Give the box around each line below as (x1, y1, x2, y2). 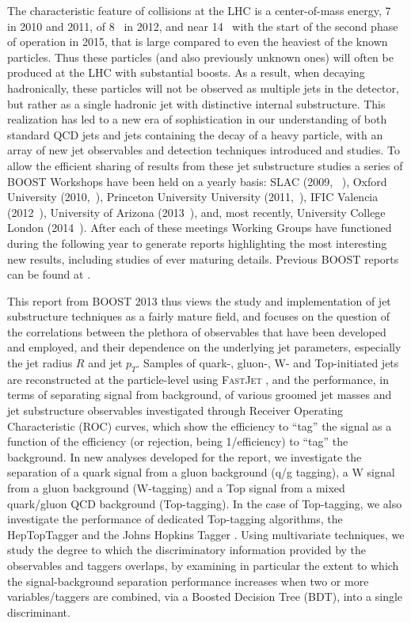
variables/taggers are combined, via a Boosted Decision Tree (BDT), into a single (7, 588, 403, 605)
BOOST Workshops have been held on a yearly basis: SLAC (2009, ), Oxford (7, 173, 387, 189)
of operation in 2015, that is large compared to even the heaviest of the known (7, 33, 388, 50)
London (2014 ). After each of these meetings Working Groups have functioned (7, 219, 392, 236)
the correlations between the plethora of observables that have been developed (7, 323, 386, 340)
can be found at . (7, 266, 91, 283)
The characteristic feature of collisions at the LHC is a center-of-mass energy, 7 (7, 2, 391, 18)
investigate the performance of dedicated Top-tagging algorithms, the (7, 511, 343, 527)
